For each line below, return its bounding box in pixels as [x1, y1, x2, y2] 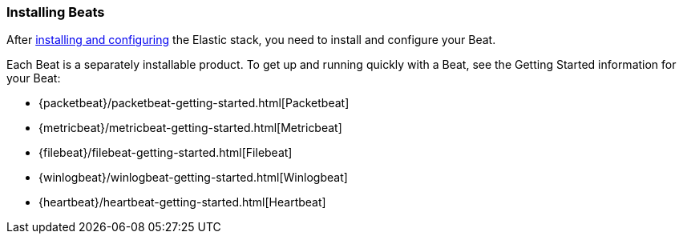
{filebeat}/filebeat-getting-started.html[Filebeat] [38, 146, 293, 160]
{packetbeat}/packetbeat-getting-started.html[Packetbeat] [38, 96, 350, 110]
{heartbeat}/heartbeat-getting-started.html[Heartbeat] [38, 195, 326, 210]
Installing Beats [6, 4, 105, 20]
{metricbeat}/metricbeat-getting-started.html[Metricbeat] [38, 121, 342, 135]
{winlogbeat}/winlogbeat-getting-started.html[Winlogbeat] [38, 170, 348, 185]
